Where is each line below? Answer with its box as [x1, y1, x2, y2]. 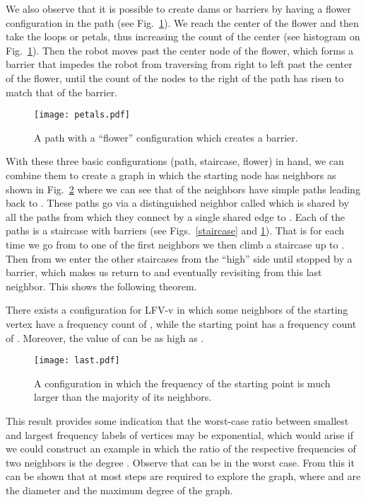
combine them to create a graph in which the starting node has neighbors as [6, 168, 336, 182]
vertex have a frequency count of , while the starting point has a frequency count [6, 316, 357, 331]
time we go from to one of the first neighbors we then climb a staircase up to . [6, 236, 345, 251]
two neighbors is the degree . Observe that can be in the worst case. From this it [6, 455, 355, 469]
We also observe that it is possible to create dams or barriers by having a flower [6, 1, 351, 16]
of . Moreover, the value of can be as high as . [6, 330, 204, 345]
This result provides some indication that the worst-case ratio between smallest [6, 413, 349, 428]
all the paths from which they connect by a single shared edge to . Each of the [6, 209, 345, 224]
